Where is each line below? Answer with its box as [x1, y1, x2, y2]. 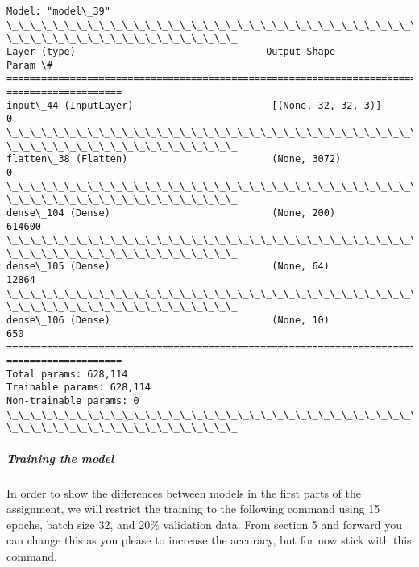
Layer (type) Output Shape [6, 45, 336, 57]
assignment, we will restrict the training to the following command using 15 [6, 500, 380, 517]
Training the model [6, 449, 114, 466]
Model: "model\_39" [6, 6, 110, 17]
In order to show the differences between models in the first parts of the [6, 484, 361, 501]
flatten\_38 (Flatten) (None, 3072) [6, 153, 342, 165]
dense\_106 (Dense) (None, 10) [6, 315, 330, 327]
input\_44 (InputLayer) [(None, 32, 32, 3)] [6, 99, 382, 111]
